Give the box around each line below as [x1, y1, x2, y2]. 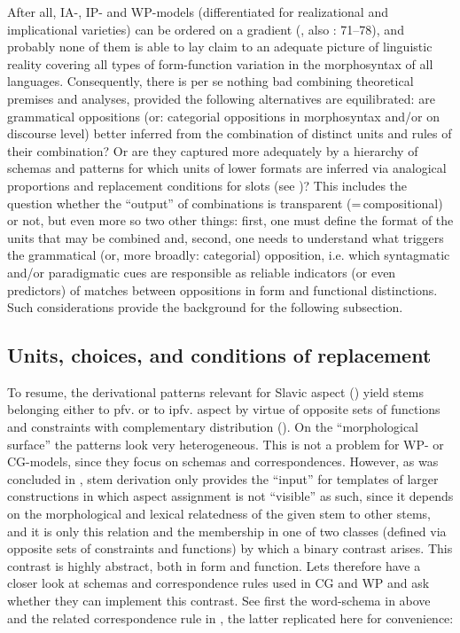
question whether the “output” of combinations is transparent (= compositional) [7, 193, 443, 212]
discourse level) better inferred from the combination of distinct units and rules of [7, 124, 452, 143]
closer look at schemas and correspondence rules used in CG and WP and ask [7, 574, 430, 592]
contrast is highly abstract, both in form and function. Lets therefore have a [7, 556, 421, 574]
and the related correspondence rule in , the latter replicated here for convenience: [7, 608, 454, 627]
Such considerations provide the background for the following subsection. [7, 298, 403, 316]
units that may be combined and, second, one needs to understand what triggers [7, 228, 444, 246]
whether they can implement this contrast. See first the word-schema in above [7, 591, 431, 610]
